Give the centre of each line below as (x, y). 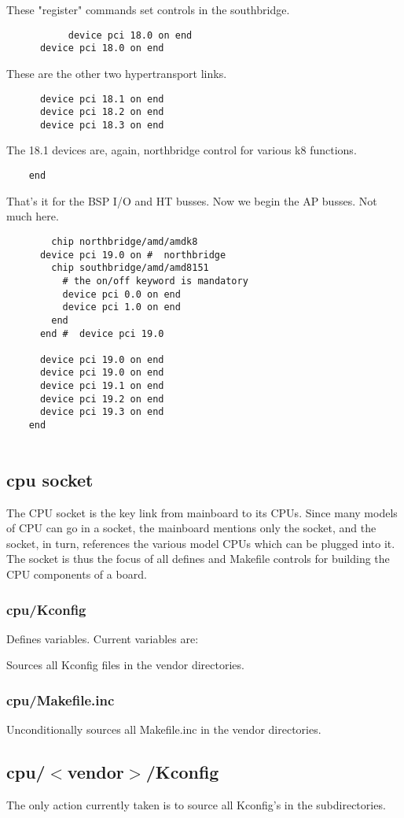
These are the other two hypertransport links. (117, 73)
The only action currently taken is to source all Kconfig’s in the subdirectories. (196, 805)
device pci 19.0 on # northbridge (133, 255)
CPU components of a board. (77, 574)
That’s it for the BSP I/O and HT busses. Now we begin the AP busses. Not (192, 200)
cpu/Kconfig (46, 609)
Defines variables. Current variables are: (103, 638)
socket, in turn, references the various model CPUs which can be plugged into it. (201, 543)
